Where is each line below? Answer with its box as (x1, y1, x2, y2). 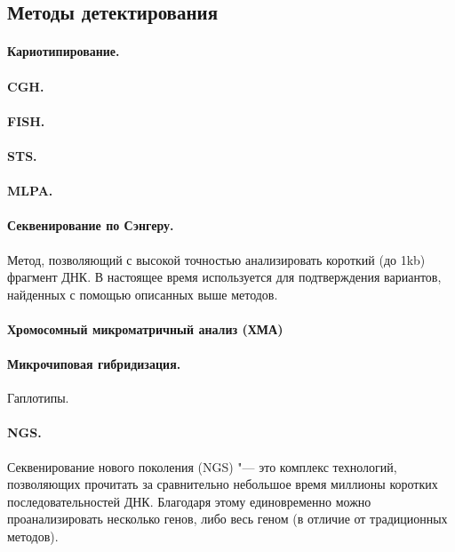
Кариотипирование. (7, 42, 120, 60)
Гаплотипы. (7, 388, 69, 407)
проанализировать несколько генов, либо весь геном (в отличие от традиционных (7, 509, 448, 528)
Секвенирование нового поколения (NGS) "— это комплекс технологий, (7, 457, 397, 476)
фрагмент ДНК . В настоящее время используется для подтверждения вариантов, (7, 268, 442, 286)
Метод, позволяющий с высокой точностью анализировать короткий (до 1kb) (7, 250, 426, 268)
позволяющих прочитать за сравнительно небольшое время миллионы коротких (7, 475, 438, 493)
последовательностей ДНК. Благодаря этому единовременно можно (7, 492, 371, 510)
